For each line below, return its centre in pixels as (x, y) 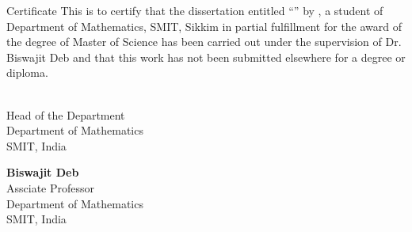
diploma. (27, 72)
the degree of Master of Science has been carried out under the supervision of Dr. (204, 42)
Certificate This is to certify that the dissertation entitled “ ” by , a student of (195, 10)
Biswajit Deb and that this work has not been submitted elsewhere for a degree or (206, 57)
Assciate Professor (51, 187)
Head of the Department (66, 114)
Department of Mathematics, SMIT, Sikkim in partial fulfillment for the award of (204, 26)
